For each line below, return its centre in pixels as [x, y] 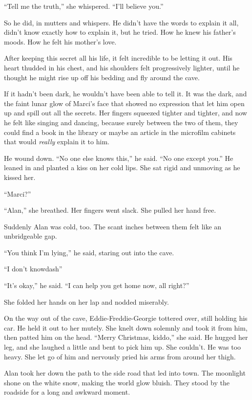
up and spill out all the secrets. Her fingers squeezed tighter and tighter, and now [126, 113]
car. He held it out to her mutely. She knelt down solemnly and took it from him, [126, 327]
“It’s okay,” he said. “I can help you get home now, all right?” [97, 285]
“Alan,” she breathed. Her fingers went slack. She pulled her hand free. [110, 210]
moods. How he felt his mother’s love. [60, 41]
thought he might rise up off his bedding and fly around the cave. [102, 77]
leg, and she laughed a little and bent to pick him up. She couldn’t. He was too [123, 347]
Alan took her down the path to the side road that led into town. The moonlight [125, 373]
